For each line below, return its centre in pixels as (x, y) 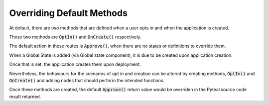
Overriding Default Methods (68, 13)
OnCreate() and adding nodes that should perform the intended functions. (87, 80)
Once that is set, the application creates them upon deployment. (75, 64)
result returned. (25, 97)
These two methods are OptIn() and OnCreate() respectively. (75, 37)
